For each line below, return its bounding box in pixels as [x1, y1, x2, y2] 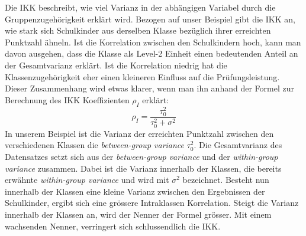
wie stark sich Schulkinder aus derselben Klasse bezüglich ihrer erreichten [5, 24, 271, 37]
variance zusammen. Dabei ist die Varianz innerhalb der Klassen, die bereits [5, 162, 282, 174]
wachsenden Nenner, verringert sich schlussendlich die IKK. [5, 219, 221, 232]
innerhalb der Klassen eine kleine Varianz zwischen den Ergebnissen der [5, 185, 265, 197]
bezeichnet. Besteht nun [182, 173, 269, 186]
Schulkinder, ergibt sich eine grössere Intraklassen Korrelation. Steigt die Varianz [5, 196, 299, 209]
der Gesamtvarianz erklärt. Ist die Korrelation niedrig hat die [5, 58, 227, 71]
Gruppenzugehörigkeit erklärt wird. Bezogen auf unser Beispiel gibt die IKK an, [5, 12, 295, 25]
